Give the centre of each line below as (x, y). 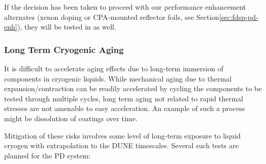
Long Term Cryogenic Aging (64, 49)
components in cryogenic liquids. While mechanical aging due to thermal (118, 78)
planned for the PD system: (47, 155)
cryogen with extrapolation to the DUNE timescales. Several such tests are (121, 145)
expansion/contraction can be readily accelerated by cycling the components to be (133, 88)
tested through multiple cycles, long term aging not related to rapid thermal (124, 98)
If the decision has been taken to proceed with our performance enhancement (125, 7)
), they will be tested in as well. (67, 27)
